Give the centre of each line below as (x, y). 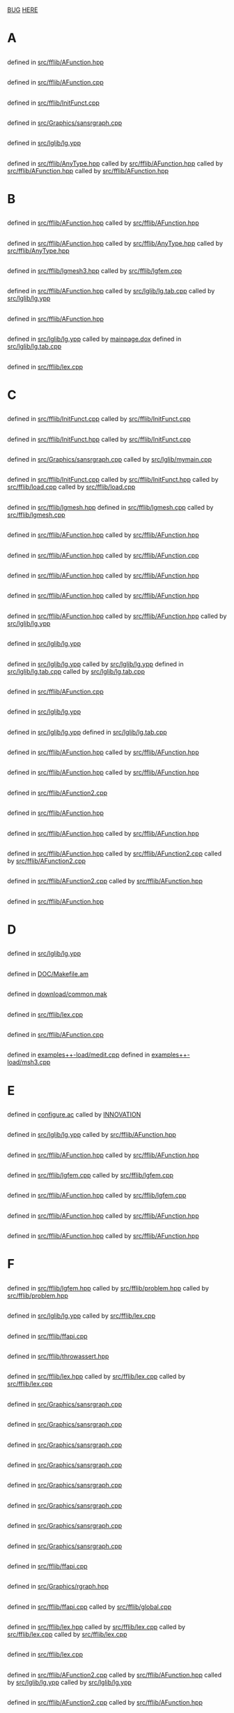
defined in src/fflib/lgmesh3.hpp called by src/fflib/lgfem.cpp (95, 271)
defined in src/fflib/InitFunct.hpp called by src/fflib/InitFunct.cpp (99, 439)
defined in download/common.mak (57, 994)
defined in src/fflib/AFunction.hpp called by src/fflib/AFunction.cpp (103, 555)
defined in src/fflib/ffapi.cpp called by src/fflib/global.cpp (89, 1607)
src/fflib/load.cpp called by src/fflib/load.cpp (71, 487)
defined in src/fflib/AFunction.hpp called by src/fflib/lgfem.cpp (97, 1196)
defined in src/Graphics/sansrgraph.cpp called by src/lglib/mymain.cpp (110, 459)
